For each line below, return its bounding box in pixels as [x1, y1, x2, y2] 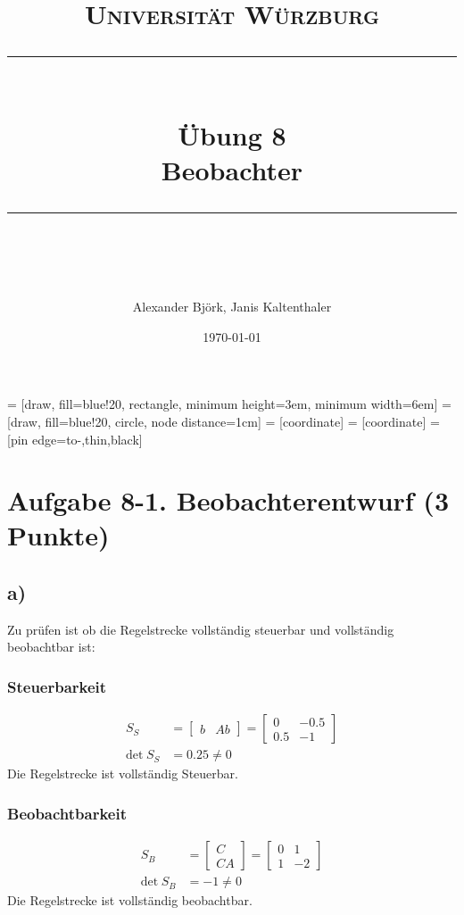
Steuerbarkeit [7, 675, 107, 697]
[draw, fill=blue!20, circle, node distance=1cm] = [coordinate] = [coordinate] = [7, 412, 440, 430]
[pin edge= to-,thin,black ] [7, 429, 143, 448]
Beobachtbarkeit [7, 802, 127, 824]
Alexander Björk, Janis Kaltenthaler [132, 297, 332, 316]
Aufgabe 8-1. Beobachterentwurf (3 [7, 482, 449, 519]
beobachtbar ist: [7, 637, 95, 656]
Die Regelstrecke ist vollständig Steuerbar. [7, 764, 238, 783]
